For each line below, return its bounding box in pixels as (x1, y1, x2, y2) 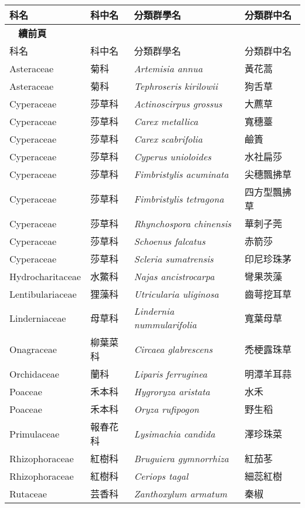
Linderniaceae (9, 311, 66, 325)
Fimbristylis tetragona (134, 191, 224, 206)
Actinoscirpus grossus (134, 96, 222, 110)
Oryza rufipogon (134, 402, 199, 416)
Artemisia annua (134, 61, 203, 75)
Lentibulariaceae (9, 287, 77, 301)
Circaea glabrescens (134, 342, 213, 356)
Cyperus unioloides (134, 149, 212, 163)
